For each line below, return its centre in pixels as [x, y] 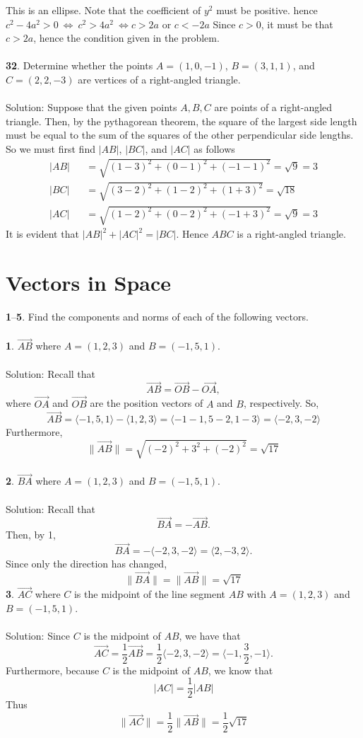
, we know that [240, 670]
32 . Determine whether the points [79, 65]
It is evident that [42, 234]
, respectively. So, [281, 403]
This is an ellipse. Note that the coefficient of [103, 10]
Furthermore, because [53, 670]
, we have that [210, 635]
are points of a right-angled [273, 107]
